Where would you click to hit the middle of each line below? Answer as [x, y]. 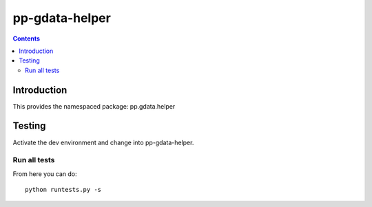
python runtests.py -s [63, 190]
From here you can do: [45, 174]
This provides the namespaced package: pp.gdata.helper [94, 106]
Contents [27, 39]
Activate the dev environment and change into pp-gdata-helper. [103, 142]
